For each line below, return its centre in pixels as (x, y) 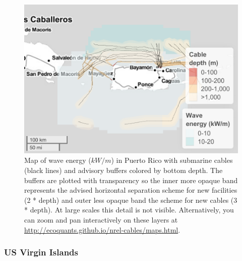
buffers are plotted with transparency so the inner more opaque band (131, 180)
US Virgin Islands (41, 252)
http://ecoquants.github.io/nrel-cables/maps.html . (102, 229)
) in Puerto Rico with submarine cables (172, 160)
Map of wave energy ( (58, 160)
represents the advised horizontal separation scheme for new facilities (131, 190)
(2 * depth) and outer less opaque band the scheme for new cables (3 (131, 200)
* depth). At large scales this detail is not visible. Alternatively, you (129, 210)
